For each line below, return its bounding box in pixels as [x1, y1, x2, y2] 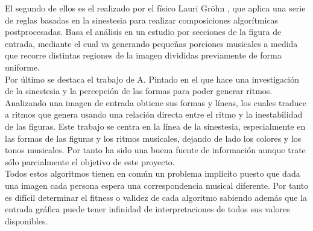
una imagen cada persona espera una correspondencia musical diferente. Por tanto [5, 179, 309, 191]
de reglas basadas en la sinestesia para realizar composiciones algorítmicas [5, 13, 279, 26]
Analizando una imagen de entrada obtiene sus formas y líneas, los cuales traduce [5, 96, 306, 109]
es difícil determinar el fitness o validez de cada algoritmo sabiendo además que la [5, 191, 307, 203]
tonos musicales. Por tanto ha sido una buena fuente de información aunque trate [5, 144, 306, 156]
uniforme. [5, 60, 40, 73]
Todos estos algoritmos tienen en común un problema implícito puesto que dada [5, 167, 300, 180]
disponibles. [5, 214, 48, 227]
